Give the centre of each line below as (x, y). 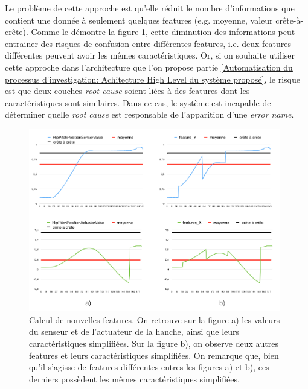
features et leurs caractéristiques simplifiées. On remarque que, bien (154, 355)
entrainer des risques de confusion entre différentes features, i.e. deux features (148, 43)
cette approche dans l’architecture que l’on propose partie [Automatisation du (149, 67)
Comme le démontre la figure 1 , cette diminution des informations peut (163, 32)
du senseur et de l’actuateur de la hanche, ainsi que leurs (134, 331)
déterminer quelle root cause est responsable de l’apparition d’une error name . (149, 114)
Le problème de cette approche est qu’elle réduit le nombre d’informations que (150, 8)
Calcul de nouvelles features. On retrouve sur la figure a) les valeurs (155, 319)
